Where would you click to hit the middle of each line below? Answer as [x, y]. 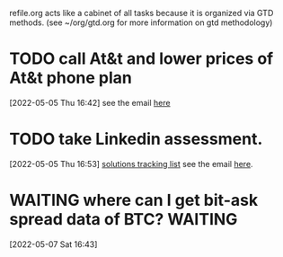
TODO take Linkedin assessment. [136, 139]
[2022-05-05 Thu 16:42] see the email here [90, 102]
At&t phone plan [71, 78]
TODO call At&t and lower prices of [141, 59]
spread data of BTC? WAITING [124, 220]
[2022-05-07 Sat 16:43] [53, 244]
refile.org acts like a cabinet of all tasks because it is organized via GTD [141, 13]
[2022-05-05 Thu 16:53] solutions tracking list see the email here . [131, 164]
